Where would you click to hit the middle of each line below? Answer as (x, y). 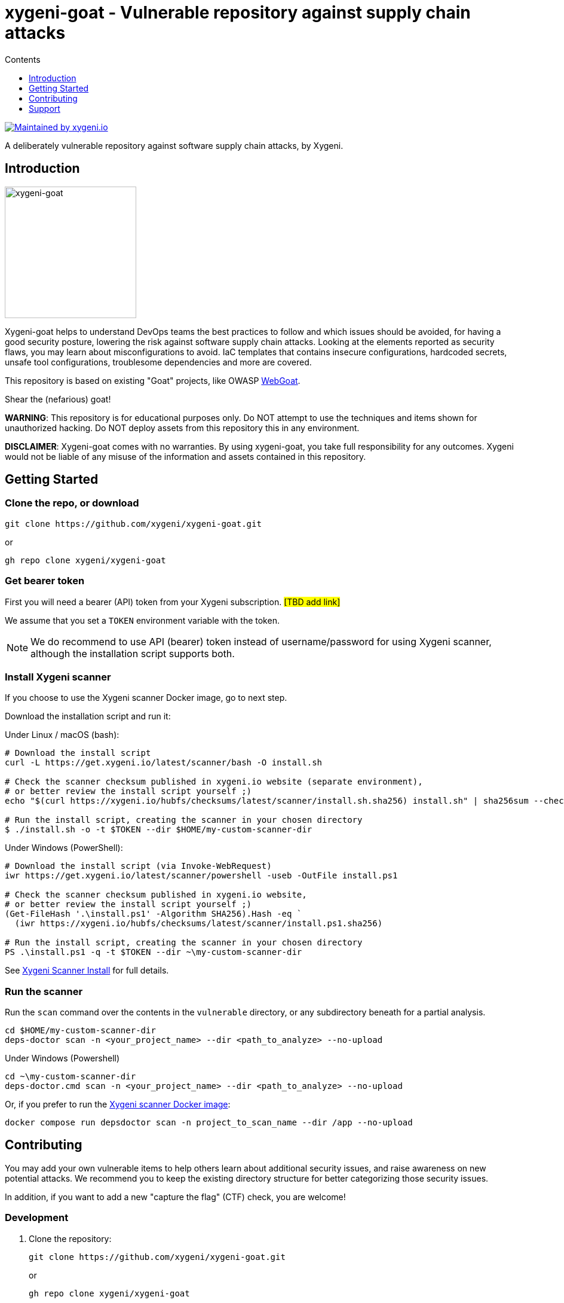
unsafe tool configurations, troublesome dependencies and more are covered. (158, 362)
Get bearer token (45, 581)
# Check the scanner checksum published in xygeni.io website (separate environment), (214, 782)
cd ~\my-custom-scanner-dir (70, 1077)
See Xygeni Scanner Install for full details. (87, 971)
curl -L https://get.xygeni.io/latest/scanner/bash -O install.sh (164, 763)
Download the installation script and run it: (88, 716)
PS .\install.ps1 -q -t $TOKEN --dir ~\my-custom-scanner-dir (154, 952)
